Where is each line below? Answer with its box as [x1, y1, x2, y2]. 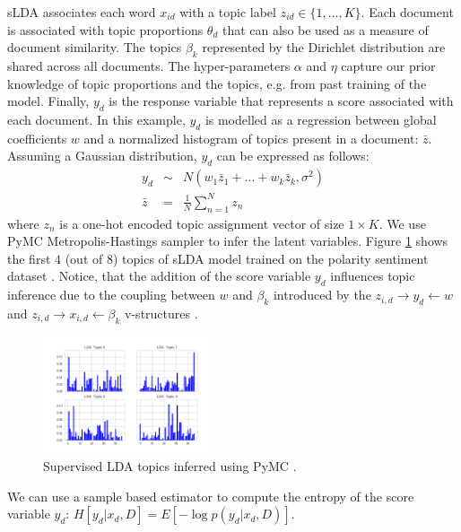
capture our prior [341, 56, 436, 74]
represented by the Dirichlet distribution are [202, 38, 446, 57]
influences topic [330, 266, 415, 285]
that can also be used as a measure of [222, 20, 429, 39]
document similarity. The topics [7, 38, 182, 57]
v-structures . [125, 303, 198, 322]
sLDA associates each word [7, 3, 156, 21]
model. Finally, [7, 92, 90, 110]
